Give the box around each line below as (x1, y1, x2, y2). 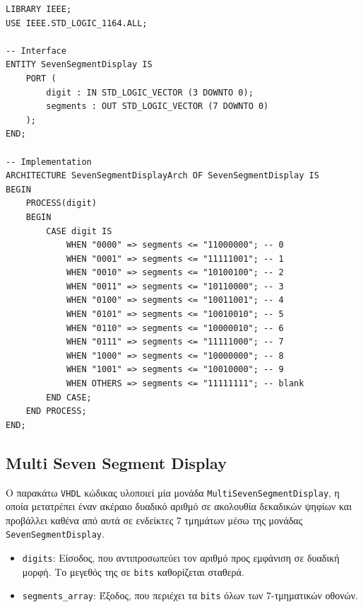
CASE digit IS (46, 226, 112, 236)
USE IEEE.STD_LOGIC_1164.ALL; (6, 18, 148, 28)
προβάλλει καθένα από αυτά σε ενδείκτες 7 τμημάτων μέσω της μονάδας (6, 512, 303, 527)
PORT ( (25, 73, 56, 83)
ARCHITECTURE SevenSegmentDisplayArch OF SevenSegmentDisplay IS (6, 170, 319, 181)
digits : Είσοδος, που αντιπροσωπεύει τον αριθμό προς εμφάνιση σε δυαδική (22, 550, 340, 565)
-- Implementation (6, 156, 92, 167)
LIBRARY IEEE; (6, 4, 72, 14)
